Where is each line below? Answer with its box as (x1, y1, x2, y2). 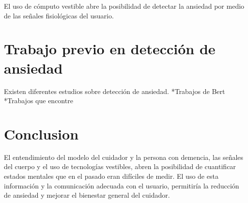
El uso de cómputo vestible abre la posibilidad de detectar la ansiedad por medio (4, 1, 245, 11)
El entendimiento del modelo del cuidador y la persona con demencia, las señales (4, 152, 244, 162)
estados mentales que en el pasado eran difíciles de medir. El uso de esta (4, 171, 218, 181)
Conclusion (4, 124, 79, 143)
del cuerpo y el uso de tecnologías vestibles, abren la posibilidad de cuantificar (4, 161, 236, 172)
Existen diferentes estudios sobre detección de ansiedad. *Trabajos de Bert (4, 86, 225, 96)
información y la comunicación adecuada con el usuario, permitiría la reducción (4, 180, 239, 190)
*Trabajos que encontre (4, 95, 73, 106)
